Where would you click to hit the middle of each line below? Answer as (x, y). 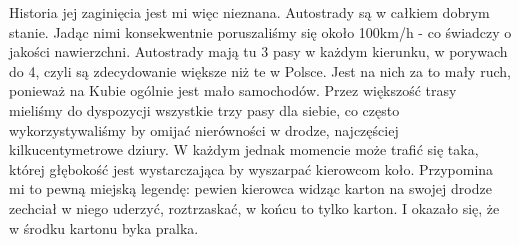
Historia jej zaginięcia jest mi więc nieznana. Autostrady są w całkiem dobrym (249, 12)
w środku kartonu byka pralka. (104, 227)
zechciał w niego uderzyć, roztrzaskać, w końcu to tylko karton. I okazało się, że (254, 207)
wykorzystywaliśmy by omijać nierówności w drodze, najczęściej (204, 129)
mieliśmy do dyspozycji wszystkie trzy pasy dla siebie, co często (204, 109)
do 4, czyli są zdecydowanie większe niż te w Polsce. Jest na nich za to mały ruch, (260, 70)
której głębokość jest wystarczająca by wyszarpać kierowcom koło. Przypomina (251, 168)
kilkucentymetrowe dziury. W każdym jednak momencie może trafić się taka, (244, 149)
